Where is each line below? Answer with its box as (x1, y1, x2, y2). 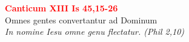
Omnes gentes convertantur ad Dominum (5, 13, 157, 26)
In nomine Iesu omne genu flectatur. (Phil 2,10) (5, 25, 185, 38)
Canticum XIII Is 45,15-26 (5, 2, 118, 14)
